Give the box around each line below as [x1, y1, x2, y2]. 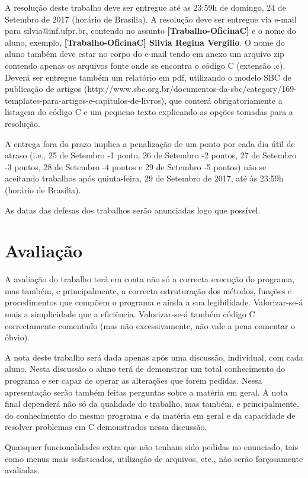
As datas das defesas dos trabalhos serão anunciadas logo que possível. [5, 203, 261, 216]
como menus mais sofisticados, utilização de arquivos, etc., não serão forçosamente [5, 452, 303, 464]
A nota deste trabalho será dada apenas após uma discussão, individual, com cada [5, 350, 303, 363]
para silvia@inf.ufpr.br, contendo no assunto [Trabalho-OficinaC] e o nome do [5, 24, 296, 37]
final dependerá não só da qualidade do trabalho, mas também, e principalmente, [5, 397, 299, 410]
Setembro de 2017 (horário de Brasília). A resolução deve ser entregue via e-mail [5, 12, 297, 25]
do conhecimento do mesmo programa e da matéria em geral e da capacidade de [5, 409, 296, 421]
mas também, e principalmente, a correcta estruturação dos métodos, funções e [5, 284, 292, 297]
